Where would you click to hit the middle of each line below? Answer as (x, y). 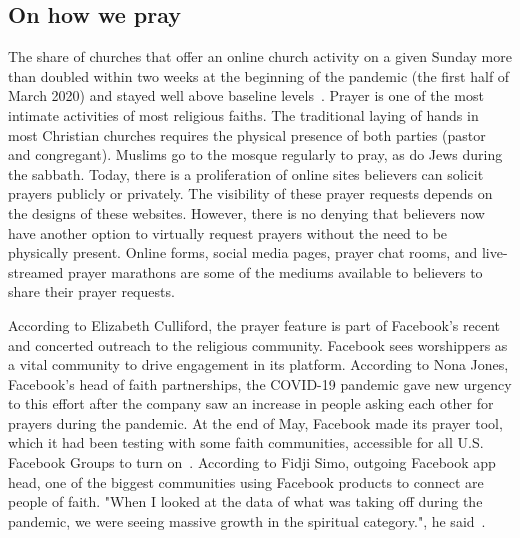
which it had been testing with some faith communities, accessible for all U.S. (246, 442)
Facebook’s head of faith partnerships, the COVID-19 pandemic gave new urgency (260, 383)
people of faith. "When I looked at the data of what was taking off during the (245, 501)
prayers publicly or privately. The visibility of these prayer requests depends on (250, 193)
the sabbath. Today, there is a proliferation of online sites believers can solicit (246, 173)
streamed (36, 271)
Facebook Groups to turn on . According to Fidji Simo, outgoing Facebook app (252, 462)
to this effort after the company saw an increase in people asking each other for (251, 403)
